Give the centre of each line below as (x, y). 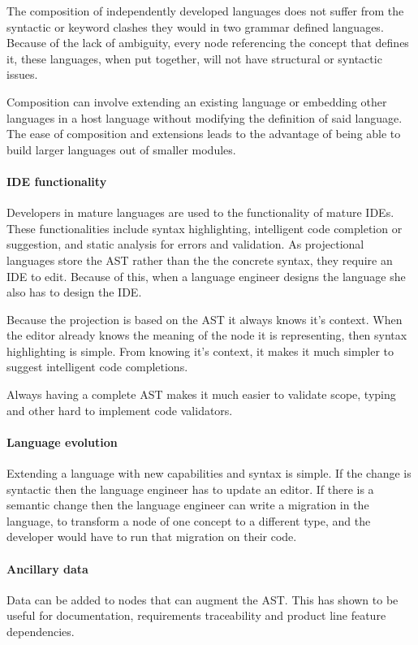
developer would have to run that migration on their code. (152, 537)
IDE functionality (57, 181)
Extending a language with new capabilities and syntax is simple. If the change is (209, 473)
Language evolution (62, 442)
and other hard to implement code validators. (120, 410)
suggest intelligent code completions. (97, 367)
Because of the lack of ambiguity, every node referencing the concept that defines (208, 43)
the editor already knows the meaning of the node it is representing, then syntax (207, 335)
